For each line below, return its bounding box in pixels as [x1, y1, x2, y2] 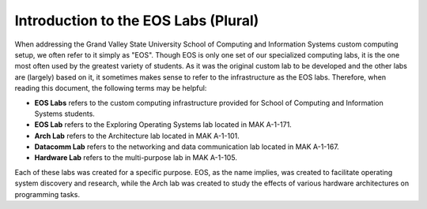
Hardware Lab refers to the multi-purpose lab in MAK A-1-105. [34, 153, 237, 162]
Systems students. [34, 109, 95, 118]
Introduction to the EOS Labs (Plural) [14, 12, 259, 29]
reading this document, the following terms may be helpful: [14, 84, 207, 93]
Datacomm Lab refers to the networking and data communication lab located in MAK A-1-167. [34, 142, 339, 151]
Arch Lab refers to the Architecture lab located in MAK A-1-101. [34, 131, 240, 140]
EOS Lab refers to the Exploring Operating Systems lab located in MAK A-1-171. [34, 120, 292, 129]
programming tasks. [14, 189, 81, 199]
